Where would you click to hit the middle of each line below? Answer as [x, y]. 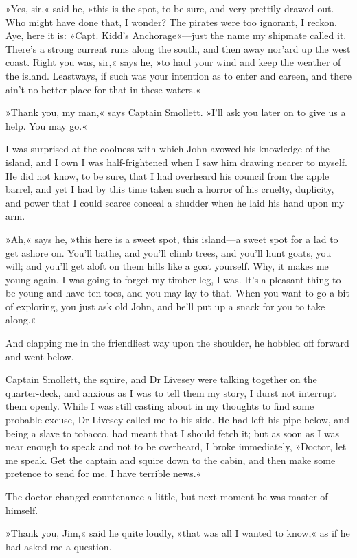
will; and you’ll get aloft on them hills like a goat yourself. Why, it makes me [167, 266]
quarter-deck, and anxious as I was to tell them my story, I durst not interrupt [171, 392]
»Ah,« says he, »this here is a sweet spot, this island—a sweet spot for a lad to [172, 239]
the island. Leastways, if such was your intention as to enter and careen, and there [178, 75]
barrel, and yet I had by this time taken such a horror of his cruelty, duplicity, [170, 189]
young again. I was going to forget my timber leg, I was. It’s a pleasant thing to [173, 279]
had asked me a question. [59, 546]
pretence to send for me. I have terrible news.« [104, 473]
